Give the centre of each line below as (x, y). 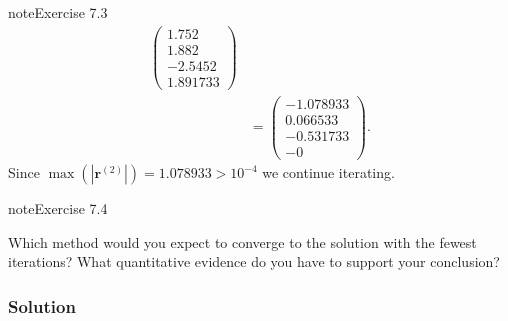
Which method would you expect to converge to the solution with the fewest (242, 241)
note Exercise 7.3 (58, 12)
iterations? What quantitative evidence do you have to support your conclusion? (254, 261)
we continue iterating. (328, 172)
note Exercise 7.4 (58, 208)
